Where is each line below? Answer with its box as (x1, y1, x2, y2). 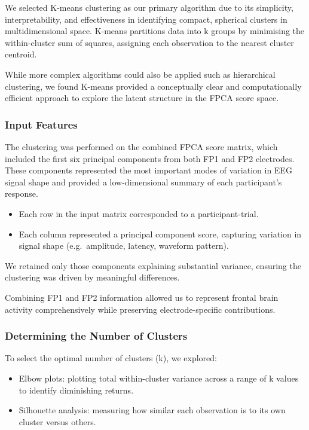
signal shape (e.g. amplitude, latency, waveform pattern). (19, 239, 229, 252)
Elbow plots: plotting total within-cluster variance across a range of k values (19, 371, 299, 384)
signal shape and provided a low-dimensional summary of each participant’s (5, 175, 282, 188)
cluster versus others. (19, 415, 96, 428)
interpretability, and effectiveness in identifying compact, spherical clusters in (5, 13, 287, 25)
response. (5, 187, 38, 200)
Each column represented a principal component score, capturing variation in (19, 227, 302, 240)
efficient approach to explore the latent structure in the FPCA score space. (5, 92, 279, 104)
